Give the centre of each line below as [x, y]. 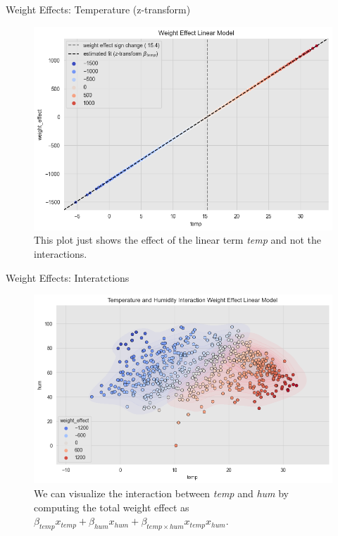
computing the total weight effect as [112, 507]
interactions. [61, 253]
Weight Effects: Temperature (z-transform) [98, 9]
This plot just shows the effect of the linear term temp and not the [178, 240]
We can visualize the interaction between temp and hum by [162, 493]
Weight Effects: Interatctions [68, 277]
